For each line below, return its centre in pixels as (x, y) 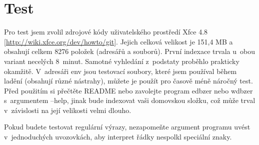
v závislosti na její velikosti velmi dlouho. (68, 110)
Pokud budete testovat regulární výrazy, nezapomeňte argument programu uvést (127, 127)
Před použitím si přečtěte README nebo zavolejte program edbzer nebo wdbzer (128, 90)
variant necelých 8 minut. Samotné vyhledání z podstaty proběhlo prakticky (122, 61)
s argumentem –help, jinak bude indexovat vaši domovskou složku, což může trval (130, 100)
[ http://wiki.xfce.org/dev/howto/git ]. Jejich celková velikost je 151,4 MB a (118, 41)
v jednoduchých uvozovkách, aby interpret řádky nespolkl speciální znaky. (118, 137)
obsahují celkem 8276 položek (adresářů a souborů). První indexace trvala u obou (129, 51)
